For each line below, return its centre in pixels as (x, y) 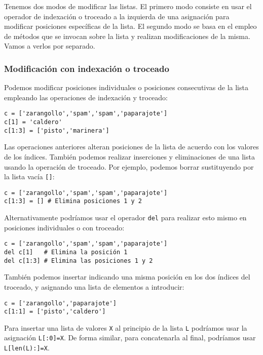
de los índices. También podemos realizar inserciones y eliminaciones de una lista (129, 156)
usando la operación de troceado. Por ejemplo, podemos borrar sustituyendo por (129, 166)
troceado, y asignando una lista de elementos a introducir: (94, 286)
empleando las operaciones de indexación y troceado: (86, 97)
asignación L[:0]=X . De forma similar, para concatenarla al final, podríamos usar (130, 338)
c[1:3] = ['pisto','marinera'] (57, 130)
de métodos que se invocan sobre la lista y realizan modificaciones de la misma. (127, 36)
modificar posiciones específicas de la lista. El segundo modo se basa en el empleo (130, 26)
